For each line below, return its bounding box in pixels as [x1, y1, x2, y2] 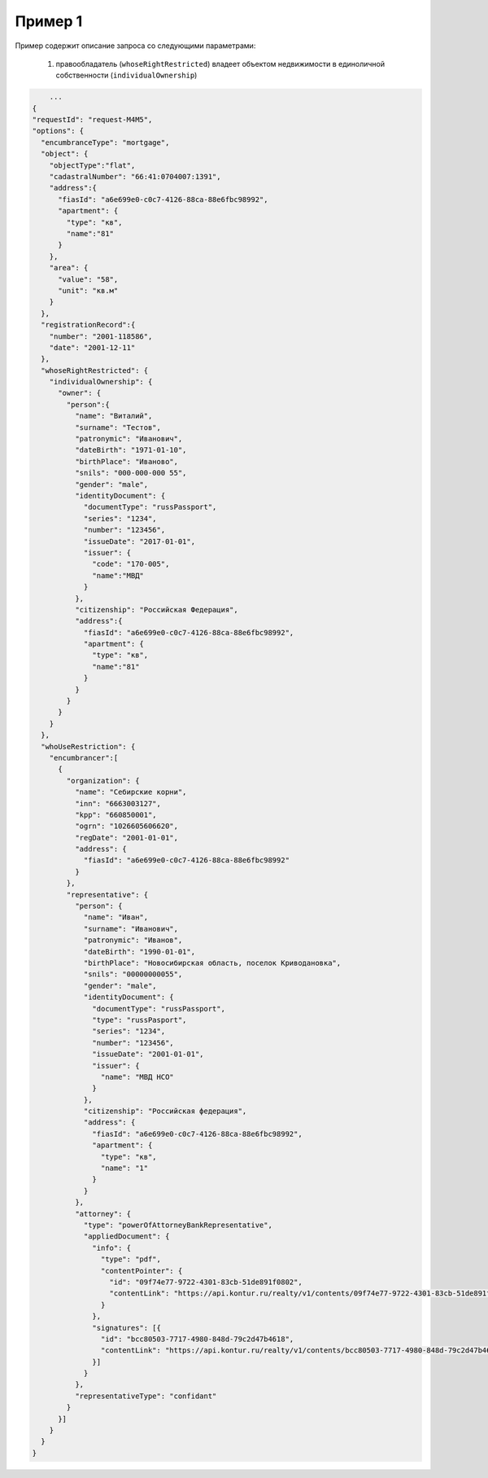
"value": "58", [58, 274, 119, 284]
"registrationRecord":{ [41, 320, 136, 330]
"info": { [92, 1243, 132, 1252]
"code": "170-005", [92, 559, 170, 569]
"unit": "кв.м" [58, 286, 119, 295]
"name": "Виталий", [74, 411, 153, 421]
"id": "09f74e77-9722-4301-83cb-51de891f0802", [109, 1277, 303, 1287]
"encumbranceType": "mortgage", [41, 138, 170, 147]
